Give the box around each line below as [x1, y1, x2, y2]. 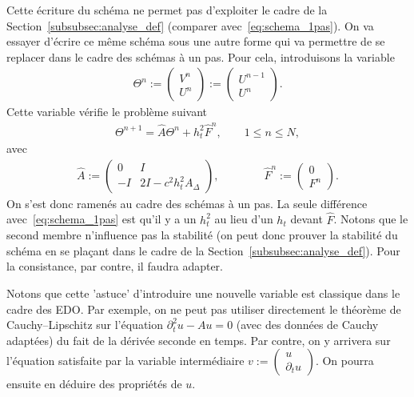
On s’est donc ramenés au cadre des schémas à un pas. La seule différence [6, 194, 368, 211]
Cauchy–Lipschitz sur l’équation [6, 316, 164, 333]
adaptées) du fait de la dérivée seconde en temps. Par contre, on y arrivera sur [6, 331, 391, 348]
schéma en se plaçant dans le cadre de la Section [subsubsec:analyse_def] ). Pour [6, 242, 400, 259]
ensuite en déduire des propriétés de [6, 375, 182, 392]
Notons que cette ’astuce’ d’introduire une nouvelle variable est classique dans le [6, 285, 400, 302]
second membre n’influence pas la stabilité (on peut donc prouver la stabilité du [6, 227, 398, 243]
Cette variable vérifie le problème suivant [6, 103, 208, 120]
